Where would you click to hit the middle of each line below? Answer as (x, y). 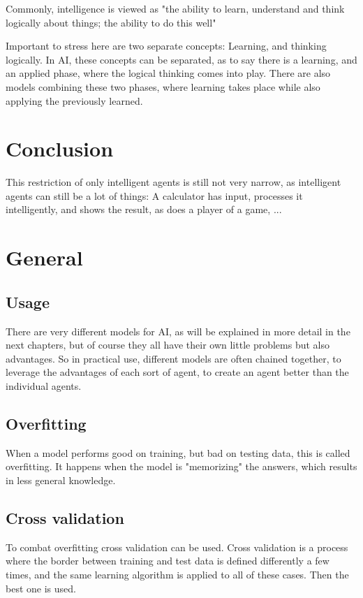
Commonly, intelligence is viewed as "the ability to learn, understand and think (175, 8)
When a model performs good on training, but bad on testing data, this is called (178, 452)
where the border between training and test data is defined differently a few (168, 561)
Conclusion (60, 148)
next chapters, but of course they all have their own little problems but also (168, 345)
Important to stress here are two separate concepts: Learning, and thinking (166, 46)
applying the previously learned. (74, 100)
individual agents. (44, 386)
